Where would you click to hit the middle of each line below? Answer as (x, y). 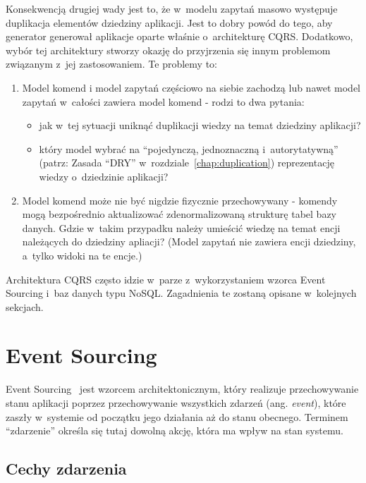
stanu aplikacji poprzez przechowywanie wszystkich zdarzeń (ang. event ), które (176, 403)
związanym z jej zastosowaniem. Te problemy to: (111, 64)
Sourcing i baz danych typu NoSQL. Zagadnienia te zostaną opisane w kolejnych (181, 293)
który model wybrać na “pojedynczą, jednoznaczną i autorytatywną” (189, 148)
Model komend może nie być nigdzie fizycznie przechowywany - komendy (180, 200)
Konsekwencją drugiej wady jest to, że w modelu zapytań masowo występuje (172, 8)
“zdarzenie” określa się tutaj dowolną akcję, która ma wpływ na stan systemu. (175, 430)
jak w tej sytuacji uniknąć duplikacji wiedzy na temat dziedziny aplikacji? (200, 125)
